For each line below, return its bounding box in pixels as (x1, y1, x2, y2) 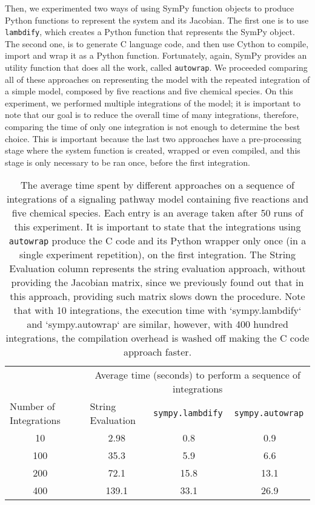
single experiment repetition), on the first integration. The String (19, 247, 296, 262)
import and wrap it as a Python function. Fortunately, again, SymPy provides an (5, 49, 307, 62)
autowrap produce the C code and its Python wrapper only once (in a (8, 233, 307, 248)
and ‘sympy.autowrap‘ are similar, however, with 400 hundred (27, 317, 288, 331)
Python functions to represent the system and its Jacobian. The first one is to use (5, 13, 309, 26)
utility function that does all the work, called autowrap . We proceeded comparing (5, 61, 308, 74)
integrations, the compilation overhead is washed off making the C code (5, 331, 310, 345)
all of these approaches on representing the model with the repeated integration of (5, 73, 310, 85)
